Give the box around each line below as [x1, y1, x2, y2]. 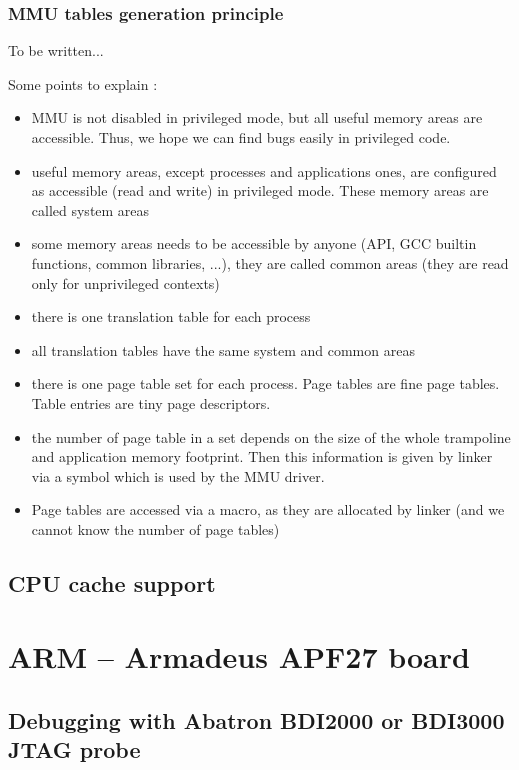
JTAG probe [8, 734, 141, 765]
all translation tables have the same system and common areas [31, 339, 415, 360]
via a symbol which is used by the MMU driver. [31, 465, 325, 486]
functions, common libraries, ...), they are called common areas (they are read [31, 252, 509, 273]
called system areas [31, 199, 150, 220]
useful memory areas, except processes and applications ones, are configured [31, 160, 497, 181]
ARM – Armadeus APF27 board [8, 636, 470, 677]
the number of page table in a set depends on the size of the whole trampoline [31, 426, 511, 447]
